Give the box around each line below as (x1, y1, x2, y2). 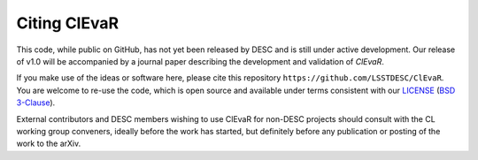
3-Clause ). (16, 97, 56, 108)
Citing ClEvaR (16, 13, 119, 33)
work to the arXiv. (16, 138, 81, 149)
